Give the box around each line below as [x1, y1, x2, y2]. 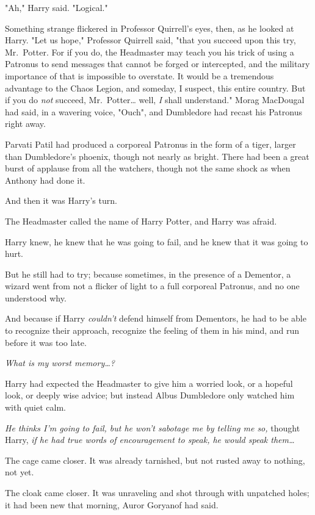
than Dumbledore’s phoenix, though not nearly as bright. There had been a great [5, 149, 310, 162]
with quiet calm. [5, 401, 66, 414]
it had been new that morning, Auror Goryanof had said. [5, 498, 219, 511]
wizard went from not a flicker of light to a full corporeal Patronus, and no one [5, 279, 300, 292]
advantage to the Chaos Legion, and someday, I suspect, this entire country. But [5, 81, 306, 94]
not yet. [5, 466, 34, 478]
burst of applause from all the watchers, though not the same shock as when [5, 162, 291, 175]
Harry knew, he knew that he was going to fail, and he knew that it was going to [5, 235, 308, 248]
